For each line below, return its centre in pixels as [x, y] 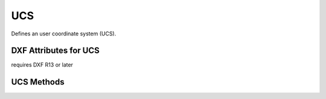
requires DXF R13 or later [42, 65]
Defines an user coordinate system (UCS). [64, 34]
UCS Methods [38, 82]
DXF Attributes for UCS [55, 51]
